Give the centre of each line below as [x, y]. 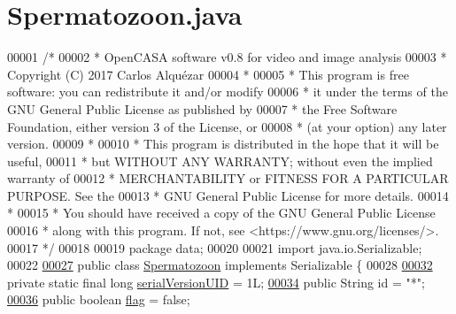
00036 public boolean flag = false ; [99, 299]
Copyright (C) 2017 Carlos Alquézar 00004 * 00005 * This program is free [208, 74]
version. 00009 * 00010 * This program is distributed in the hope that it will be [223, 144]
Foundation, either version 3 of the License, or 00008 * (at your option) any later [227, 126]
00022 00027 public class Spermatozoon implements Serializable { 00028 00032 [220, 265]
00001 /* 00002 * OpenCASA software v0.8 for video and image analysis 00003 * [227, 57]
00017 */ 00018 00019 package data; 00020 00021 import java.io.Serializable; [215, 247]
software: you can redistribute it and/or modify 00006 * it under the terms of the [228, 92]
